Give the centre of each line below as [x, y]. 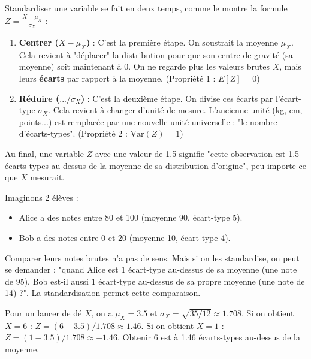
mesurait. [47, 177]
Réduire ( [39, 98]
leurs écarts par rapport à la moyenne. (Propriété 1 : [117, 78]
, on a [102, 313]
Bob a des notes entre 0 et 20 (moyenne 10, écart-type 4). [125, 238]
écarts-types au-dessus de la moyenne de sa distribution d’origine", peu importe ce [155, 165]
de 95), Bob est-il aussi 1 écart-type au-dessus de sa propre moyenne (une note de [155, 281]
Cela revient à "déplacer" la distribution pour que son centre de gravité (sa [156, 54]
